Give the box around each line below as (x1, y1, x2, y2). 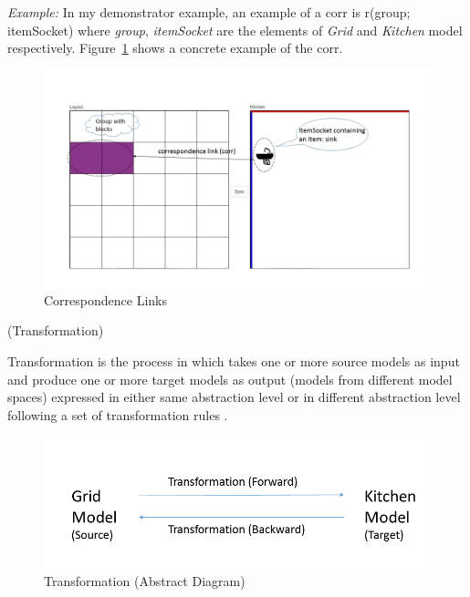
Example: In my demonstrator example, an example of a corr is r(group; (7, 3, 411, 21)
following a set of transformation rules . (7, 405, 228, 424)
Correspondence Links (44, 290, 167, 309)
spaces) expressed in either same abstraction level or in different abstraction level (7, 387, 461, 407)
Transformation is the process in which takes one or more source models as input (7, 352, 460, 371)
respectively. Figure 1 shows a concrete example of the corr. (7, 38, 343, 57)
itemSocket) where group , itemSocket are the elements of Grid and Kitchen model (7, 20, 463, 39)
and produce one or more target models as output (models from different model (7, 369, 453, 388)
